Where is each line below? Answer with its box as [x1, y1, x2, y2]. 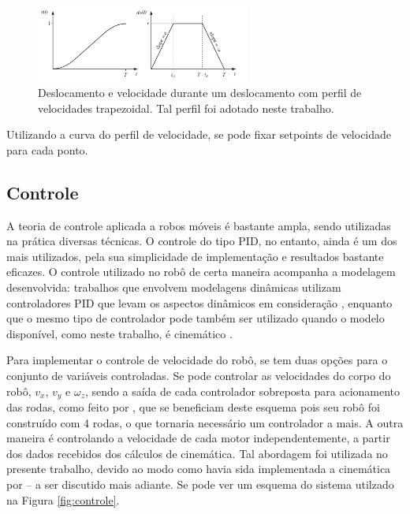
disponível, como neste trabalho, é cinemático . [6, 325, 233, 341]
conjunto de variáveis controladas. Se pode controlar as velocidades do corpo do [6, 367, 391, 384]
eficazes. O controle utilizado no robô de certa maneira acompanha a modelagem [6, 263, 396, 280]
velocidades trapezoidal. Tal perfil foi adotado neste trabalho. [38, 99, 334, 116]
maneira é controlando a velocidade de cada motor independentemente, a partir [6, 430, 390, 446]
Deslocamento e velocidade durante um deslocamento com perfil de [38, 84, 362, 101]
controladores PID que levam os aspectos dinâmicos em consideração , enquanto [6, 294, 393, 311]
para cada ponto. [6, 141, 88, 158]
